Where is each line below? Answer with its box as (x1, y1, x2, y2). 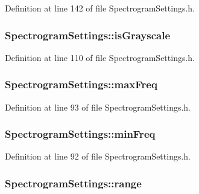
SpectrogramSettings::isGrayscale (5, 27, 171, 42)
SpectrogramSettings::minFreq (5, 126, 156, 141)
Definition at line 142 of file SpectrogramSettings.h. (5, 2, 195, 14)
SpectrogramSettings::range (5, 175, 142, 190)
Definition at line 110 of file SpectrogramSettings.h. (5, 51, 195, 63)
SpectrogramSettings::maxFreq (5, 77, 157, 92)
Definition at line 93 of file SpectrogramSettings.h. (5, 100, 191, 113)
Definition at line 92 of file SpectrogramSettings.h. (5, 150, 191, 163)
